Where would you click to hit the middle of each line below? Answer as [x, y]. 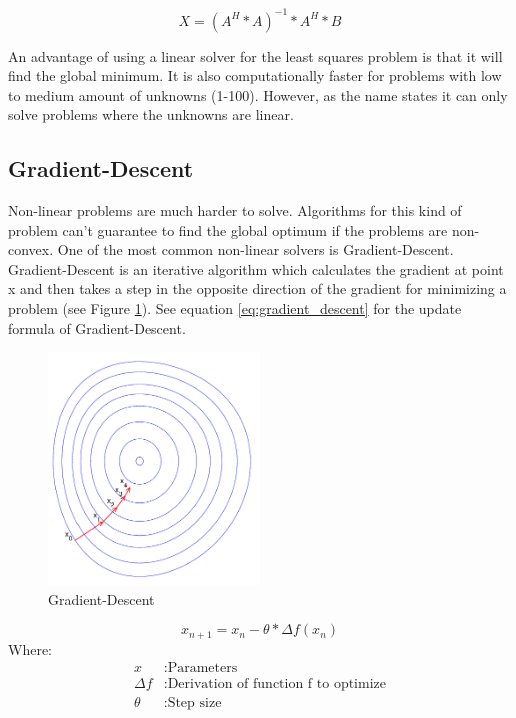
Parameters [202, 668]
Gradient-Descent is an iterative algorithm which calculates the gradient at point [256, 268]
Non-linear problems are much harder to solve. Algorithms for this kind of [235, 210]
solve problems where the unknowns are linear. [151, 114]
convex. [31, 249]
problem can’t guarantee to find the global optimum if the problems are [228, 229]
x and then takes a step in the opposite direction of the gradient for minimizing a [257, 288]
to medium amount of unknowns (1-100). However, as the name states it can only [258, 94]
